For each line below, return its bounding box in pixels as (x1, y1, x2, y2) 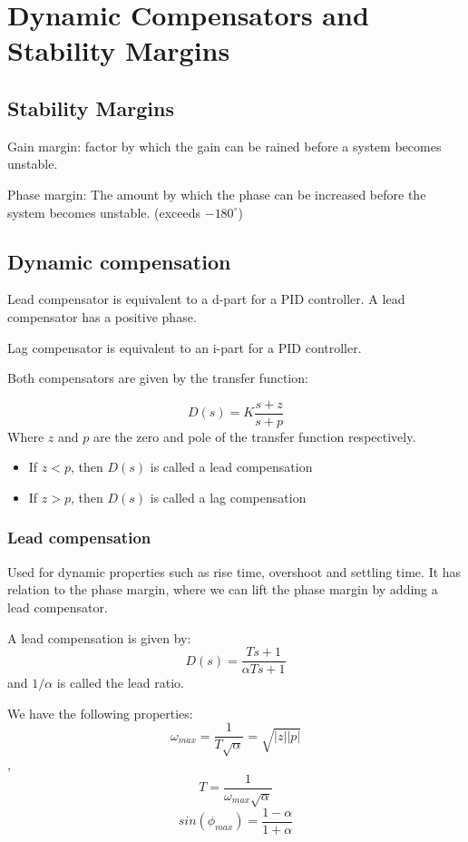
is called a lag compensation (150, 487, 307, 506)
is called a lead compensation (150, 457, 313, 476)
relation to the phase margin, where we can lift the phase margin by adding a (7, 580, 438, 599)
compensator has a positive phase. (7, 307, 197, 326)
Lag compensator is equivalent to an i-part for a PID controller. (7, 338, 362, 357)
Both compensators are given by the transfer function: (7, 368, 308, 387)
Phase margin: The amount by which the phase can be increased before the (7, 184, 426, 203)
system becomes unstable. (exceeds (7, 202, 201, 221)
